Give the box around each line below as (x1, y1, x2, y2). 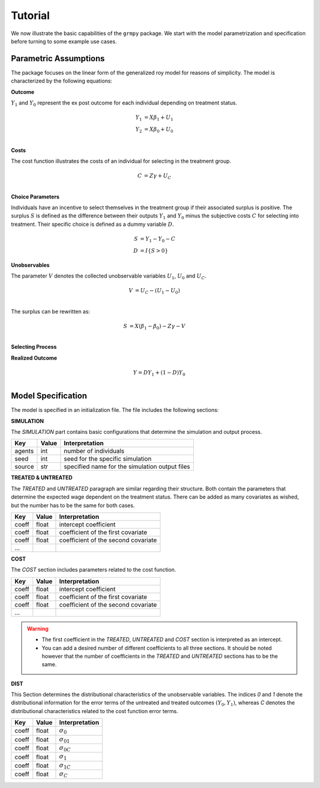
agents (14, 447, 34, 455)
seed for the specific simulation (63, 455, 152, 463)
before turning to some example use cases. (11, 37, 117, 45)
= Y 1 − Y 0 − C (140, 235, 176, 244)
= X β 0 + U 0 (144, 125, 174, 134)
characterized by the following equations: (11, 77, 113, 84)
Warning (27, 625, 49, 632)
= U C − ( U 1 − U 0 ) (135, 287, 180, 295)
